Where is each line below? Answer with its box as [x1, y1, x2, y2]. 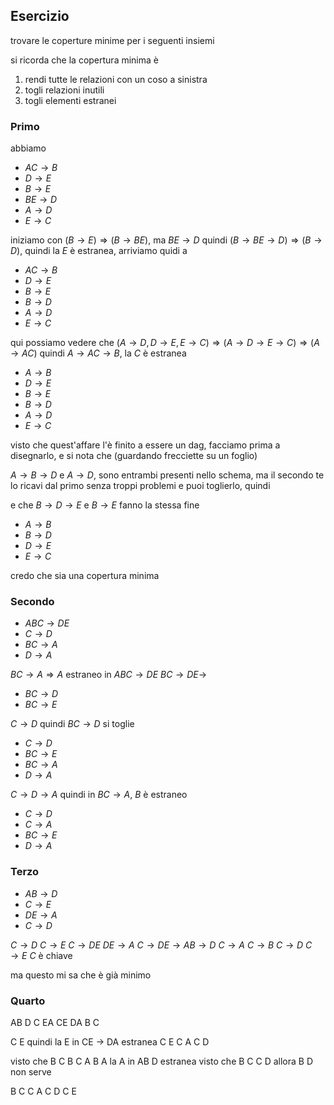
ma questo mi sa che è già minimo [10, 969, 152, 981]
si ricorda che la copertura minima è [10, 54, 159, 66]
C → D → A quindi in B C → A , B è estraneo [10, 789, 188, 801]
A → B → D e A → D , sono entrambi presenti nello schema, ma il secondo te [10, 469, 325, 481]
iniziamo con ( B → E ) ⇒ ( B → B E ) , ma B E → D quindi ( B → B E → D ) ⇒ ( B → [10, 234, 323, 246]
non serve [10, 1066, 52, 1078]
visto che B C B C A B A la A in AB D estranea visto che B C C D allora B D [10, 1055, 314, 1067]
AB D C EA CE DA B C [10, 1017, 100, 1028]
